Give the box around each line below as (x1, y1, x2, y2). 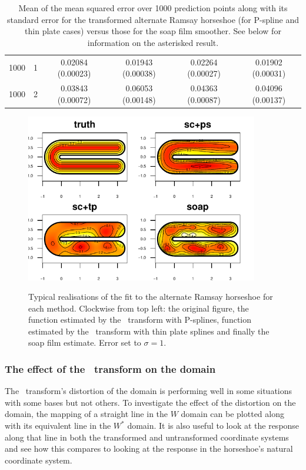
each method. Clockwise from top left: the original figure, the (28, 302, 249, 314)
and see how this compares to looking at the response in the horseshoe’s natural (5, 442, 293, 455)
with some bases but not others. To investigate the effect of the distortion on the (5, 396, 296, 408)
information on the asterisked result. (87, 36, 219, 48)
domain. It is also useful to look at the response (127, 419, 300, 432)
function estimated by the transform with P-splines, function (28, 313, 252, 326)
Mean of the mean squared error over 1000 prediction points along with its (18, 2, 288, 14)
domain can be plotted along (181, 408, 284, 420)
